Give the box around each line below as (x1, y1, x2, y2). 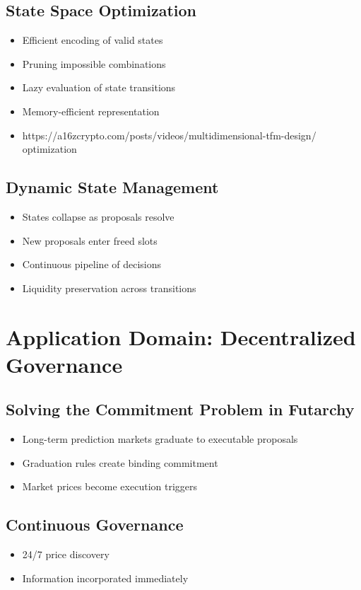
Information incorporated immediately (22, 570, 189, 585)
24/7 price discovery (22, 547, 110, 562)
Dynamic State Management (6, 176, 219, 198)
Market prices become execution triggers (22, 479, 198, 494)
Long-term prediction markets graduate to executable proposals (22, 432, 298, 446)
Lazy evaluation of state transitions (22, 80, 176, 95)
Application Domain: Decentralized (6, 322, 356, 351)
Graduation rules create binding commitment (22, 455, 218, 470)
